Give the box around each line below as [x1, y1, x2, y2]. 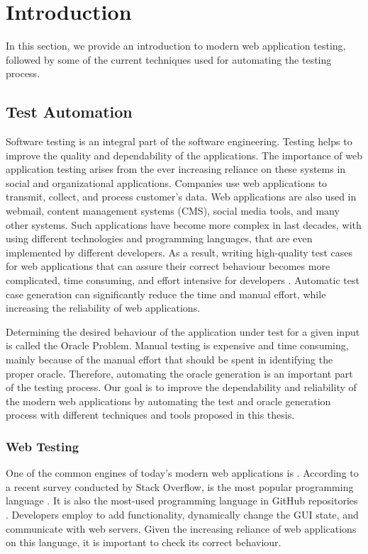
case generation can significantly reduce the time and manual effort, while [6, 286, 326, 301]
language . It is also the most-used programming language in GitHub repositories [6, 493, 358, 508]
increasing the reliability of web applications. [6, 300, 201, 315]
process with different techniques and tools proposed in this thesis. [6, 407, 295, 422]
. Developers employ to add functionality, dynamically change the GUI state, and [6, 507, 359, 521]
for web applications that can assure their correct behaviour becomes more [6, 259, 330, 273]
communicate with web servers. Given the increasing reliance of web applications [6, 521, 357, 536]
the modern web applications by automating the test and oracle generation [6, 393, 331, 408]
